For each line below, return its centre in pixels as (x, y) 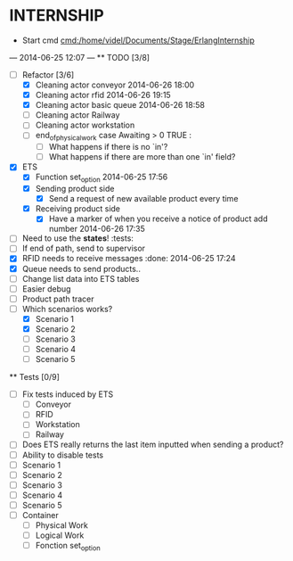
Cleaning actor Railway (77, 115)
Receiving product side (78, 209)
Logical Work (60, 535)
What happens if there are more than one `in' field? (142, 157)
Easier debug (46, 289)
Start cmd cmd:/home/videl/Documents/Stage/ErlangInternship (138, 40)
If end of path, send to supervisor (83, 248)
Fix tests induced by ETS (68, 394)
